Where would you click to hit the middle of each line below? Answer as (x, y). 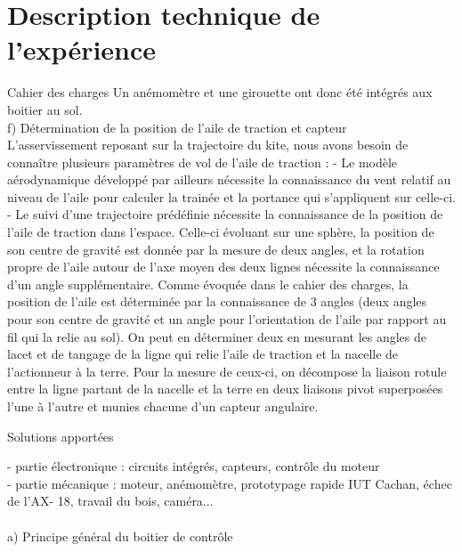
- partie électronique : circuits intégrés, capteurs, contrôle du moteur (194, 466)
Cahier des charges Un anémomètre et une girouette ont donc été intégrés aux (220, 92)
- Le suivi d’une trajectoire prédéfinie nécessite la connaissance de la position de (225, 214)
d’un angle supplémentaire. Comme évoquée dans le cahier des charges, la (208, 284)
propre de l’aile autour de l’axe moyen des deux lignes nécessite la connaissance (223, 267)
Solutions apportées (61, 436)
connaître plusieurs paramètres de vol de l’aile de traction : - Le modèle (203, 162)
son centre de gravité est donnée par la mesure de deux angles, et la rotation (216, 249)
